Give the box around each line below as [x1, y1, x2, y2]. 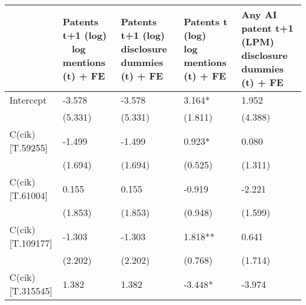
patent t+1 [241, 21, 294, 35]
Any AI [241, 8, 277, 21]
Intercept [9, 93, 47, 107]
